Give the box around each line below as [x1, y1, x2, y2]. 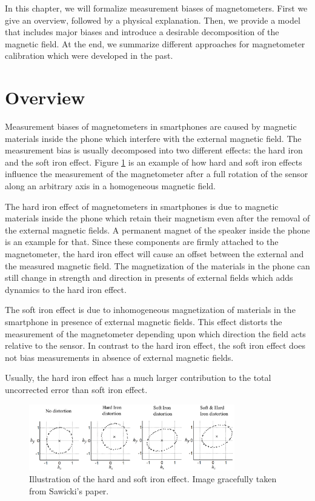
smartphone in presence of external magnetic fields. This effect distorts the [5, 315, 282, 328]
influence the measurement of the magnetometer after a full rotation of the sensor [5, 167, 308, 180]
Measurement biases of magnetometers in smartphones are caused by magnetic [5, 120, 297, 133]
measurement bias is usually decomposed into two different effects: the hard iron [5, 144, 303, 156]
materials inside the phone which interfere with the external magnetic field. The [5, 132, 302, 144]
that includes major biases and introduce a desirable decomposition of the [5, 25, 279, 38]
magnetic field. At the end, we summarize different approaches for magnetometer [5, 37, 305, 50]
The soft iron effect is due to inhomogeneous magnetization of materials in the [5, 303, 296, 316]
